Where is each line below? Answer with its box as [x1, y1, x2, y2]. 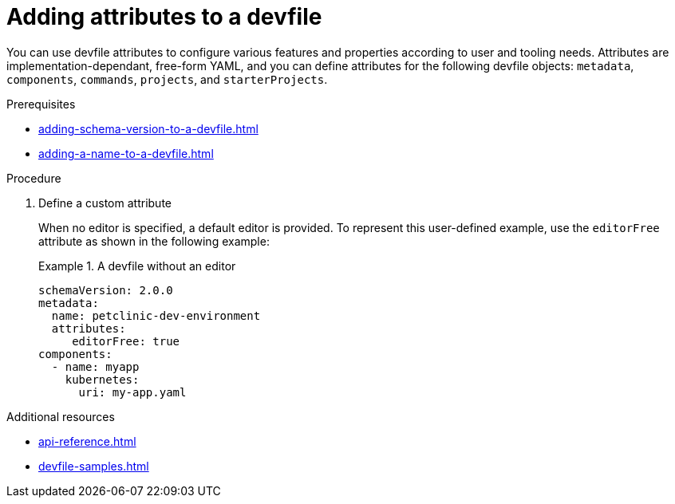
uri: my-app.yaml [78, 385, 187, 399]
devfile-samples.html [38, 459, 149, 473]
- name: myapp [51, 360, 140, 373]
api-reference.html [38, 434, 136, 448]
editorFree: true [72, 334, 180, 348]
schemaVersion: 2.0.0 [38, 283, 173, 297]
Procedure [6, 171, 61, 185]
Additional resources [6, 409, 115, 423]
